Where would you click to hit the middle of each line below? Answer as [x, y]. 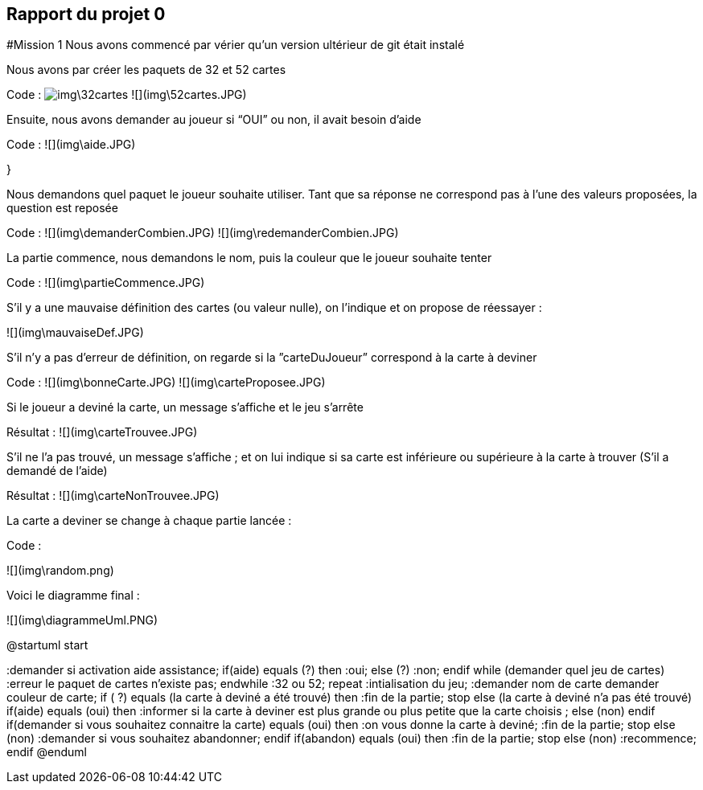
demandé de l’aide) [57, 471]
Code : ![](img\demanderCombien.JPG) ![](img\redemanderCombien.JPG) [203, 233]
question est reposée [62, 208]
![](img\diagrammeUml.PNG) [82, 620]
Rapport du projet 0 [86, 14]
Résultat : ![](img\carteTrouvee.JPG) [102, 432]
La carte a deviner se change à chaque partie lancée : [149, 521]
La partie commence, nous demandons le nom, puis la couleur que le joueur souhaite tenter [249, 258]
